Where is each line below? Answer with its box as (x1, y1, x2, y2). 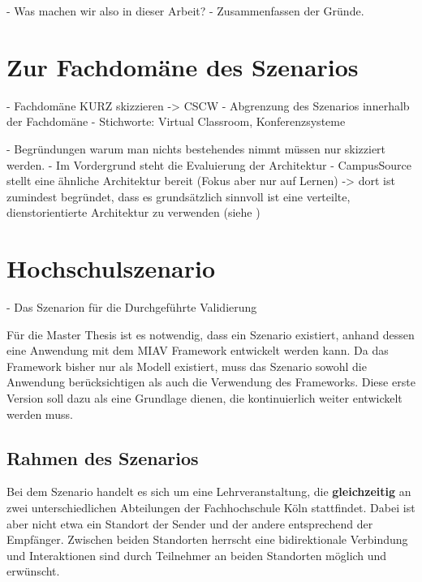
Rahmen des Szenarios (6, 445, 199, 470)
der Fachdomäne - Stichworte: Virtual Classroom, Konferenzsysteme (6, 113, 346, 130)
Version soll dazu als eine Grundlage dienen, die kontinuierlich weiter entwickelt (6, 389, 403, 406)
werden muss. (6, 405, 73, 422)
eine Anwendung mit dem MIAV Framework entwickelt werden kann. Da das (6, 342, 389, 359)
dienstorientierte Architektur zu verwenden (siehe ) (6, 204, 261, 221)
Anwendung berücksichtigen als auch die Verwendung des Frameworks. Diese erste (6, 373, 416, 390)
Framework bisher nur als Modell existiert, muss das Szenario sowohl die (6, 357, 367, 374)
